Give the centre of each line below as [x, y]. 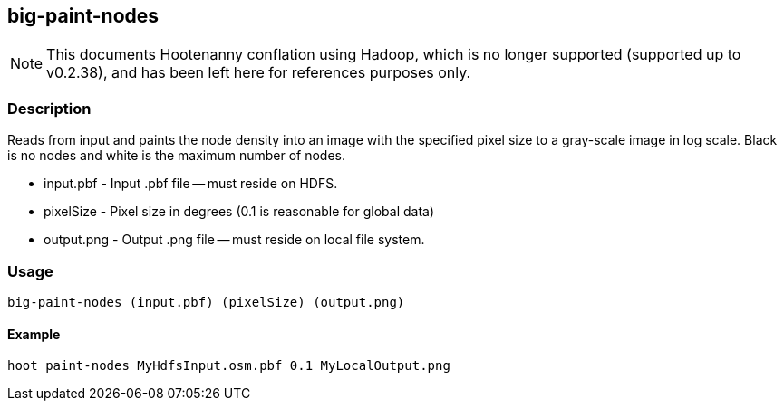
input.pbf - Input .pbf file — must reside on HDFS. [191, 184]
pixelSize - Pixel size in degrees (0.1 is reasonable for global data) [239, 212]
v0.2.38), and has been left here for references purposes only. [259, 73]
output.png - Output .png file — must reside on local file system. [234, 240]
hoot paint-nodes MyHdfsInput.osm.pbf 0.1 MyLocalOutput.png [229, 366]
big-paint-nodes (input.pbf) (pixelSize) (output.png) [206, 302]
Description [49, 108]
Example [34, 334]
